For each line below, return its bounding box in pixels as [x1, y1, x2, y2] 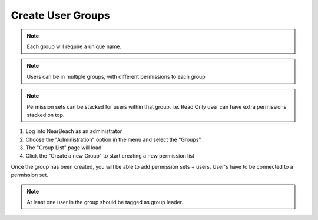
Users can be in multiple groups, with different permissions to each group [26, 73, 206, 80]
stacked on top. [26, 111, 65, 118]
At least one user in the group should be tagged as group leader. [26, 199, 184, 206]
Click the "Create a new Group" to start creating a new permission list [25, 152, 194, 159]
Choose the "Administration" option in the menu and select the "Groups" [25, 136, 201, 143]
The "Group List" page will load [25, 144, 102, 151]
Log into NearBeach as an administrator [25, 128, 122, 135]
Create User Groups [11, 9, 110, 22]
